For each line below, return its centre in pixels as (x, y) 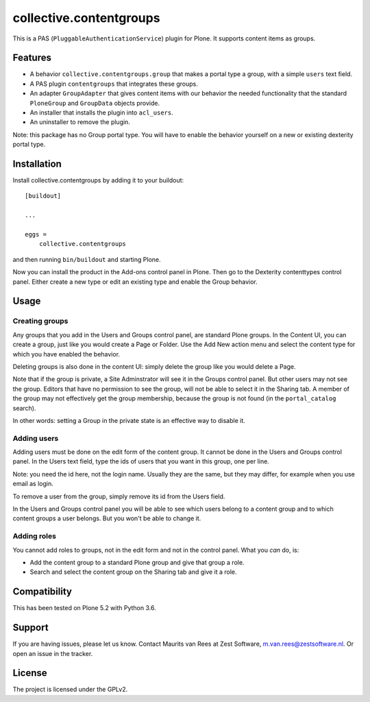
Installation (37, 164)
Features (32, 58)
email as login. (33, 484)
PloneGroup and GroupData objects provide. (95, 103)
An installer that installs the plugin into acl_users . (102, 112)
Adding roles (34, 536)
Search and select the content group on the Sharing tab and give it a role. (133, 572)
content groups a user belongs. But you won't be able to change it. (107, 518)
